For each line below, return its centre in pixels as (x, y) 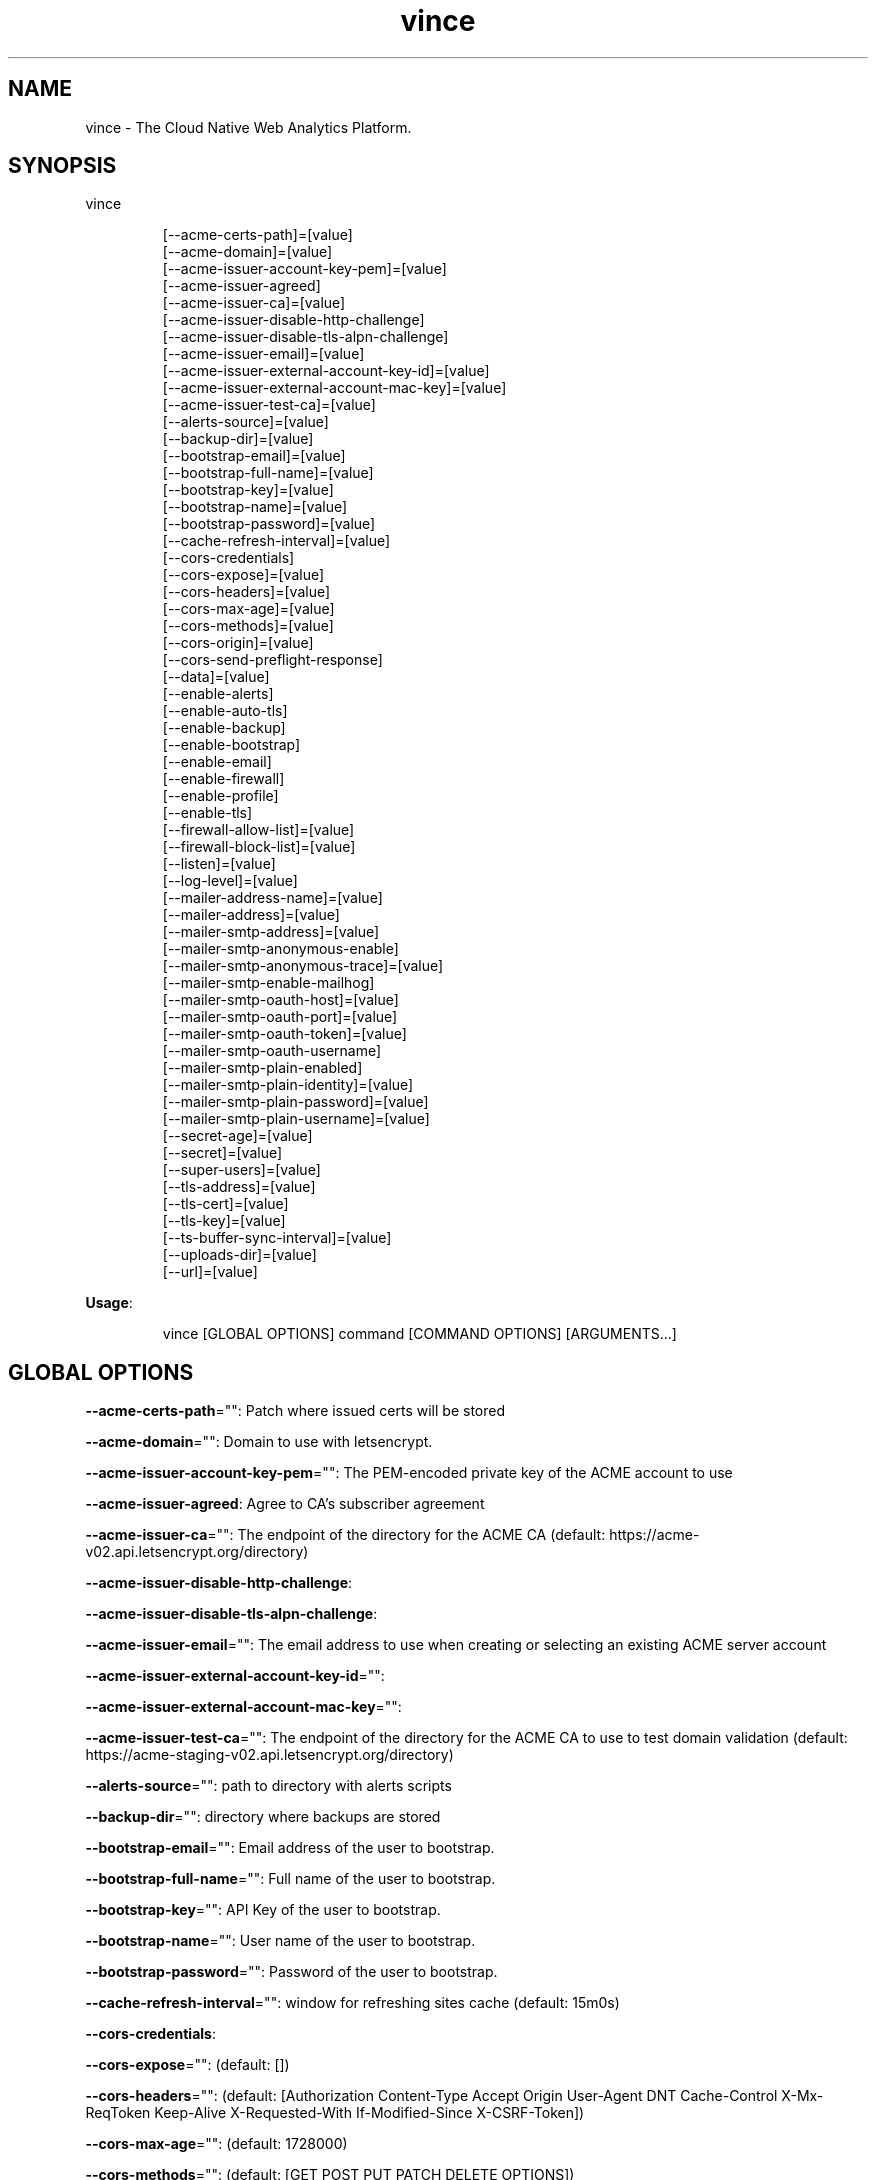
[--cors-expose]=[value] (243, 575)
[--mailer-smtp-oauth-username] (272, 1051)
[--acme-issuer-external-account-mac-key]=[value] (334, 388)
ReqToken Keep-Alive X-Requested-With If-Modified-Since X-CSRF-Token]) (335, 2113)
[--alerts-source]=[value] (245, 422)
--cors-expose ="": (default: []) (187, 2065)
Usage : (109, 1303)
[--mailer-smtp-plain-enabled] (262, 1068)
